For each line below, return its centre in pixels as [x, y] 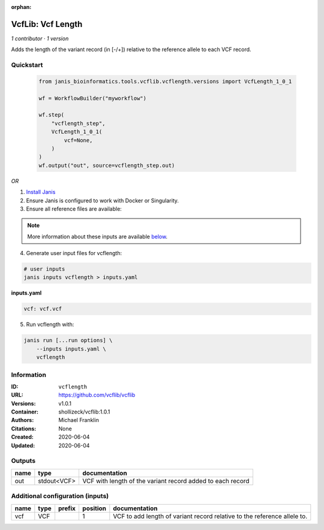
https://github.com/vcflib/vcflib [97, 395]
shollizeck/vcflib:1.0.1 [84, 412]
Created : [22, 437]
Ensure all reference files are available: [74, 209]
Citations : [24, 429]
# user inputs [44, 269]
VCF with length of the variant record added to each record [166, 481]
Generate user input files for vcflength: [74, 253]
